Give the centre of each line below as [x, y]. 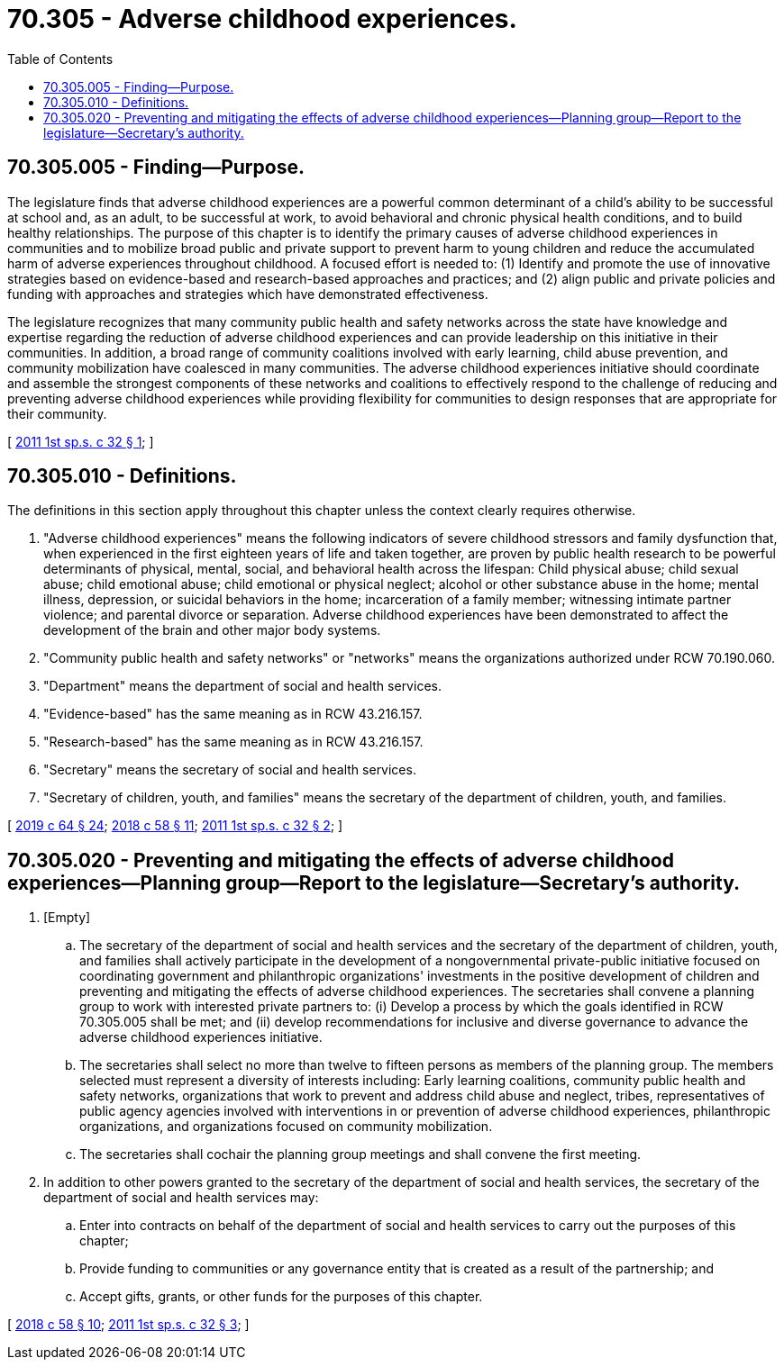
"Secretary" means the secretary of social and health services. [230, 770]
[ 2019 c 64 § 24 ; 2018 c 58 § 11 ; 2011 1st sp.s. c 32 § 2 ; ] [175, 826]
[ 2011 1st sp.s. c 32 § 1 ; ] [81, 441]
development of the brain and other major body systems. [212, 630]
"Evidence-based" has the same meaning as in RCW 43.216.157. [233, 714]
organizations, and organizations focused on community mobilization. [286, 1127]
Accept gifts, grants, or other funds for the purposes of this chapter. [281, 1297]
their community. [57, 413]
